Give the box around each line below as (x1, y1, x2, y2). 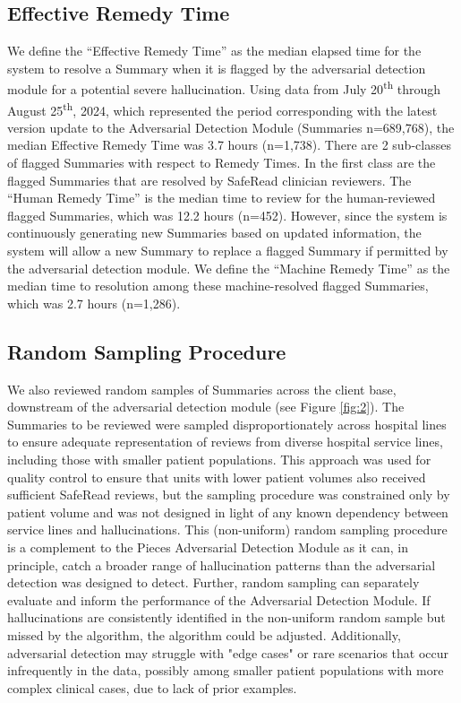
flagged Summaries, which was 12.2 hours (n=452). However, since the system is (7, 205, 448, 224)
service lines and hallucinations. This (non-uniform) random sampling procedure (7, 520, 448, 539)
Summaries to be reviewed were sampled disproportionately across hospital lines (7, 414, 447, 433)
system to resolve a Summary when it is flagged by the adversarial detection (7, 58, 426, 77)
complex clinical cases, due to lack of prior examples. (7, 678, 297, 697)
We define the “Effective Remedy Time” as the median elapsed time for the (7, 41, 422, 60)
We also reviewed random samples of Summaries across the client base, (7, 379, 397, 398)
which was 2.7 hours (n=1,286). (7, 293, 181, 312)
